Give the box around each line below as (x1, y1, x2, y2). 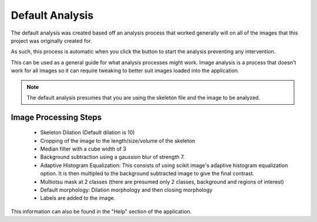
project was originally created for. (11, 37, 92, 44)
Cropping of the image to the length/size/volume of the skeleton (40, 137, 195, 144)
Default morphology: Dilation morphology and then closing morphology (40, 186, 213, 193)
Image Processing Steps (11, 112, 102, 122)
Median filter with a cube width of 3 (40, 145, 126, 152)
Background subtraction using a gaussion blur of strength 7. (40, 153, 185, 160)
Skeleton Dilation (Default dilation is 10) (40, 129, 135, 136)
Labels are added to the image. (40, 194, 116, 201)
